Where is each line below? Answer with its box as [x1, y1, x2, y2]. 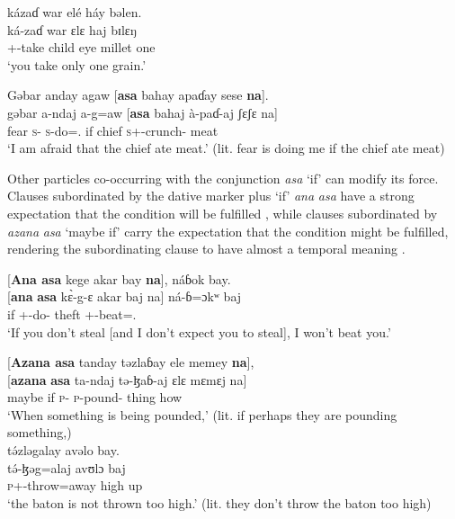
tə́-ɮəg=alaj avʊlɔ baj [7, 458, 126, 477]
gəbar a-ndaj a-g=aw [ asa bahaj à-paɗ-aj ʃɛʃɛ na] [7, 103, 278, 121]
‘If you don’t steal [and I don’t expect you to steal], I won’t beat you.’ [7, 322, 391, 341]
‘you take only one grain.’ [7, 55, 147, 74]
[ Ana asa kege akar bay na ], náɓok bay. [7, 269, 231, 288]
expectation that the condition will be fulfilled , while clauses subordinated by [7, 203, 438, 222]
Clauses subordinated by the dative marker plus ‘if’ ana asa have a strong [7, 186, 415, 205]
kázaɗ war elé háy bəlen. [7, 3, 142, 21]
